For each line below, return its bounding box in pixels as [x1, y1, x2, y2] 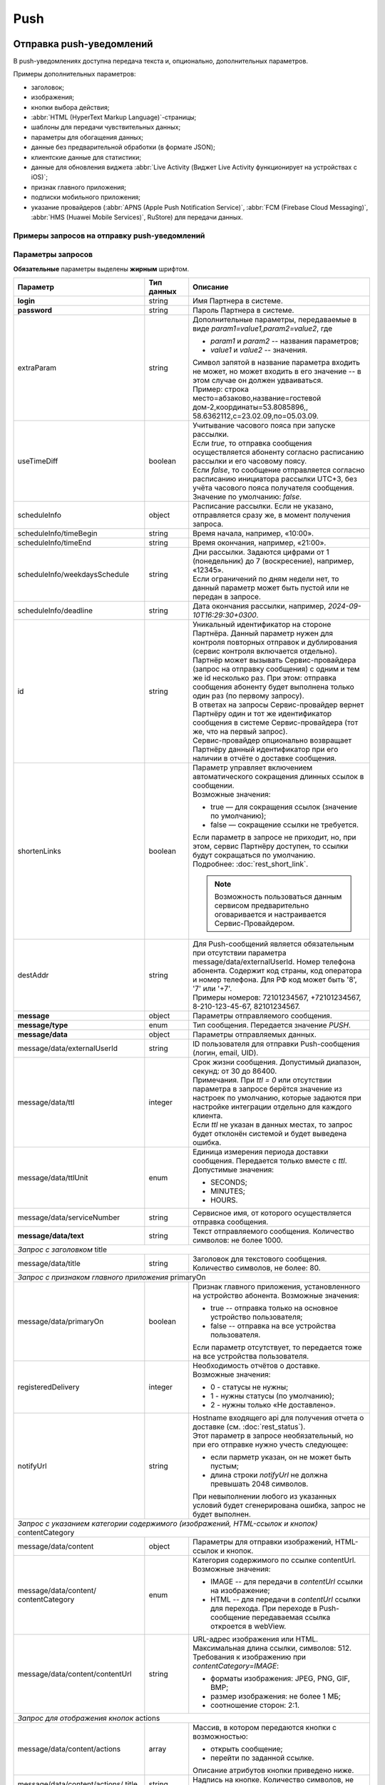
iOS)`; [31, 173, 48, 181]
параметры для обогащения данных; [31, 133, 144, 141]
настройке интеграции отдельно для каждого [192, 1102, 352, 1112]
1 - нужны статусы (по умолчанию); [210, 1391, 334, 1401]
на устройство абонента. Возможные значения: [192, 1291, 360, 1301]
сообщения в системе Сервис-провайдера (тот [192, 718, 359, 728]
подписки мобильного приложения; [31, 193, 140, 201]
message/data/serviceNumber [17, 1212, 120, 1222]
